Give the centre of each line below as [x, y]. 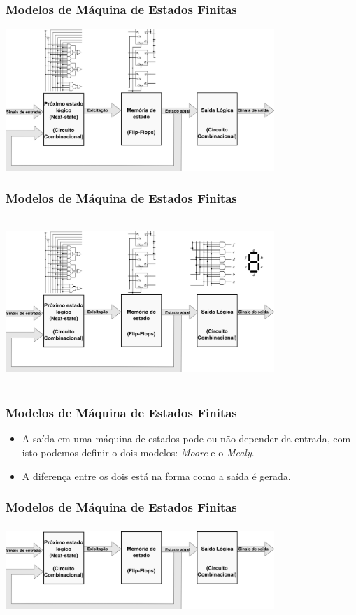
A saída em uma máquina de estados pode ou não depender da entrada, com [186, 439]
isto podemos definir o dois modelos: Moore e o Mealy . [138, 453]
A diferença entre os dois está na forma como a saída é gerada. [156, 476]
